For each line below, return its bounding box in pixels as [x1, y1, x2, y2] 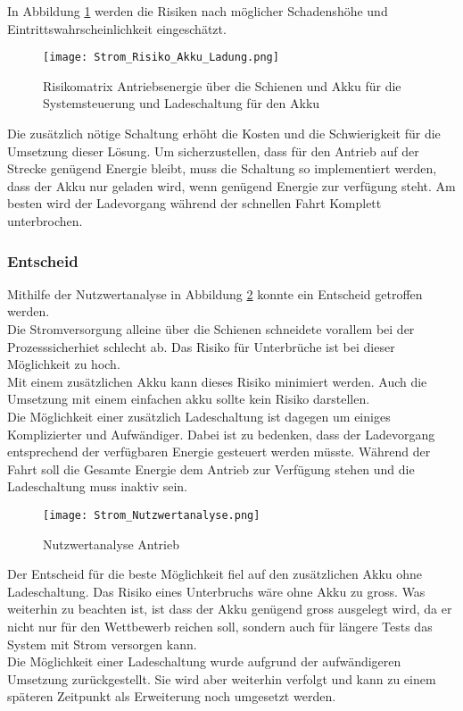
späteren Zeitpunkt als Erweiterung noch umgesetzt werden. [7, 687, 336, 706]
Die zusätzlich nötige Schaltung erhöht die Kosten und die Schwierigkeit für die [7, 124, 441, 143]
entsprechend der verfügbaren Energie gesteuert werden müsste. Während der [7, 442, 431, 461]
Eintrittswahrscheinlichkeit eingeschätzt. [7, 19, 227, 38]
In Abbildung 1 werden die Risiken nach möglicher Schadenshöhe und [7, 2, 388, 20]
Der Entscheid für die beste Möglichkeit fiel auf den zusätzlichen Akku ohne [7, 565, 423, 583]
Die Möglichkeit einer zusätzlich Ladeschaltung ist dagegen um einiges [7, 406, 391, 425]
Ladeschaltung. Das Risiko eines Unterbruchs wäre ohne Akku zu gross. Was [7, 581, 426, 600]
